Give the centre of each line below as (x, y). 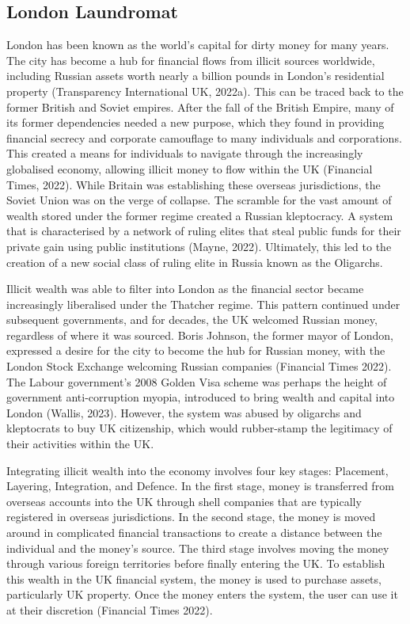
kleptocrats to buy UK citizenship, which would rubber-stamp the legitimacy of (199, 428)
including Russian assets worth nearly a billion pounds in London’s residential (196, 76)
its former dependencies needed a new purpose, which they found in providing (196, 122)
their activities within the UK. (80, 444)
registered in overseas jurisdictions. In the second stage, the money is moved (191, 517)
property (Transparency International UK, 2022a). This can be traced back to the (205, 91)
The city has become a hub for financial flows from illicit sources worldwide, (191, 60)
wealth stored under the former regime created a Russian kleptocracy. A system (200, 215)
